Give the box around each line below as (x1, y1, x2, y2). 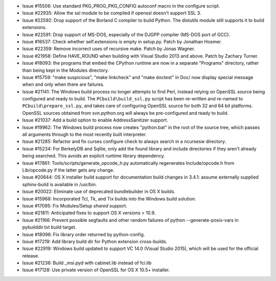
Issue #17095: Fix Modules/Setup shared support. (22, 202, 127, 209)
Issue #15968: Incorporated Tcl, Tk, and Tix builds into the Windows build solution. (22, 195, 196, 201)
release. (22, 252, 39, 259)
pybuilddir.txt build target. (22, 224, 77, 231)
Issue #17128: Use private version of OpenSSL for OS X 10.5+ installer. (22, 267, 170, 273)
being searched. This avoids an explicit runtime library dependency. (22, 153, 165, 159)
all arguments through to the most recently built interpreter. (22, 132, 147, 138)
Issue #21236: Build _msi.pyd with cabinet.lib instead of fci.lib (22, 260, 152, 266)
